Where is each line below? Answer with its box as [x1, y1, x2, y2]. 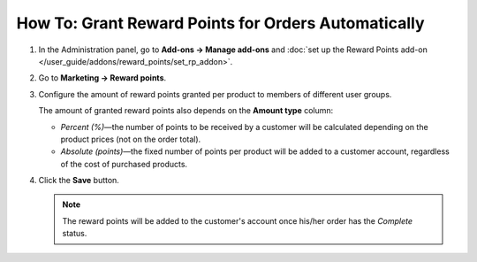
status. [62, 228, 87, 239]
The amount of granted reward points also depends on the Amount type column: [38, 105, 334, 116]
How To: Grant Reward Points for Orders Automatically [16, 13, 425, 33]
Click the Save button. [38, 175, 119, 186]
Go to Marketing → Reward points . [38, 73, 167, 83]
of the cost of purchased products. [60, 158, 188, 169]
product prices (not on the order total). [60, 134, 201, 144]
